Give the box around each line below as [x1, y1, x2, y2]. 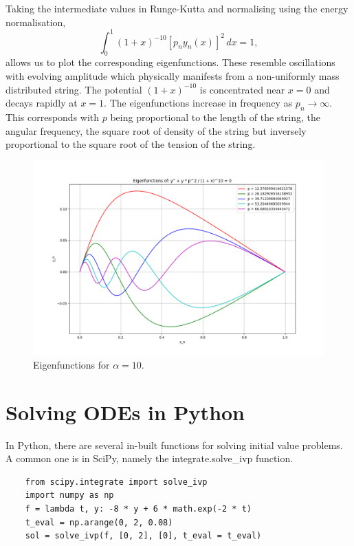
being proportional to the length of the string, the [110, 110, 320, 124]
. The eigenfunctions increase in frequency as [104, 96, 293, 110]
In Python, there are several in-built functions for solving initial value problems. [5, 437, 343, 452]
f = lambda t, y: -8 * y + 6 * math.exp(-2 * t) [25, 503, 252, 514]
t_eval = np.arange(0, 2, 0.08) [25, 517, 173, 527]
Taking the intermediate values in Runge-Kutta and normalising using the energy [5, 1, 349, 15]
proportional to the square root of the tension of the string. [5, 137, 256, 151]
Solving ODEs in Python [5, 397, 245, 426]
